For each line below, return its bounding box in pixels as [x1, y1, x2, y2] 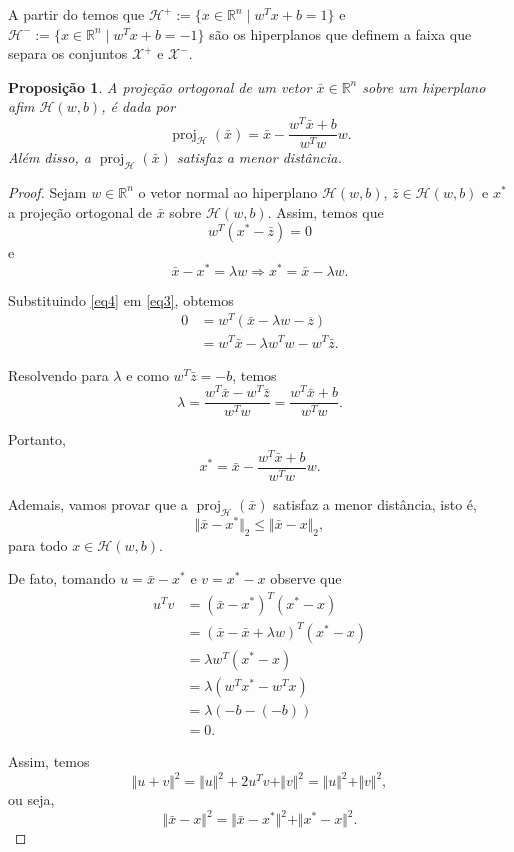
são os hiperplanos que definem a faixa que [209, 23, 472, 44]
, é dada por [101, 96, 176, 117]
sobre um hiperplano [362, 76, 486, 97]
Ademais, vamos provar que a [8, 494, 188, 515]
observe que [270, 568, 342, 589]
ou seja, [8, 789, 55, 810]
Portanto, [8, 429, 66, 450]
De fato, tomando [8, 568, 116, 589]
